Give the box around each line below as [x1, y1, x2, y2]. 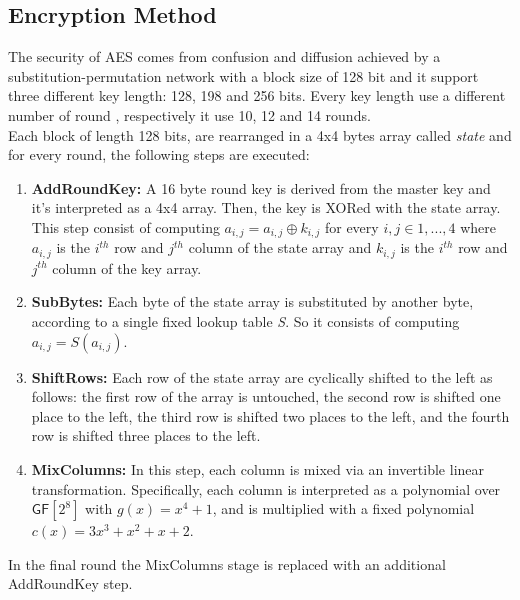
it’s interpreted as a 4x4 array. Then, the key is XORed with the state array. [31, 197, 501, 218]
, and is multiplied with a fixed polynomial [212, 498, 475, 519]
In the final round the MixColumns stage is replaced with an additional [8, 553, 446, 574]
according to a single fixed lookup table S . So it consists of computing [31, 311, 460, 332]
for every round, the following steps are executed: [8, 144, 310, 165]
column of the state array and [188, 237, 372, 258]
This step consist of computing [31, 216, 220, 237]
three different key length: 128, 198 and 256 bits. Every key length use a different [8, 85, 506, 106]
